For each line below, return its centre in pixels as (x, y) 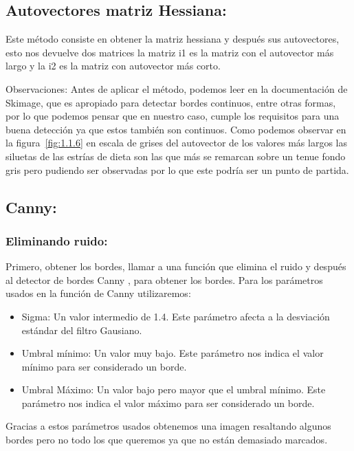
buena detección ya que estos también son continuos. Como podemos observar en (176, 129)
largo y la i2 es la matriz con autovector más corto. (113, 66)
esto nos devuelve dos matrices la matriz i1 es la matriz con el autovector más (170, 52)
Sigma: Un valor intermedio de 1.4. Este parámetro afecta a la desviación (176, 316)
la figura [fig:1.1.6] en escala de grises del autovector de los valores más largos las (176, 143)
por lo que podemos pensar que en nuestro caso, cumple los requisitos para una (173, 116)
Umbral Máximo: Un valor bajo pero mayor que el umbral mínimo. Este (174, 389)
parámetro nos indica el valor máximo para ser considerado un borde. (168, 403)
